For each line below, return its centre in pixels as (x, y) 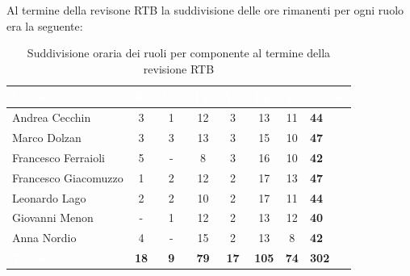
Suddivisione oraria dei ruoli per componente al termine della (179, 53)
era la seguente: (45, 25)
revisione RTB (179, 68)
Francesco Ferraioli (59, 157)
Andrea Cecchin (52, 117)
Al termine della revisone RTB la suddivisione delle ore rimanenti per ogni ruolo (205, 10)
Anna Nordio (44, 238)
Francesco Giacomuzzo (68, 177)
